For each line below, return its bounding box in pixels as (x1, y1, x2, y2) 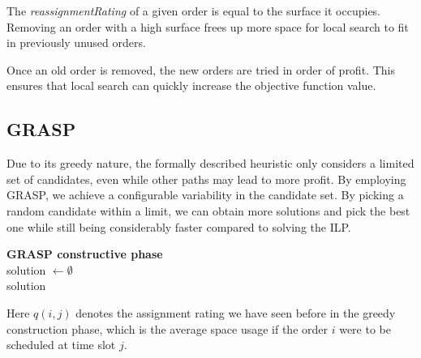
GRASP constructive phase (6, 245, 163, 262)
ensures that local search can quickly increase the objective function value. (6, 77, 376, 94)
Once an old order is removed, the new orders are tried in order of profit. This (6, 61, 395, 78)
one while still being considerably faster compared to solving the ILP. (6, 218, 351, 235)
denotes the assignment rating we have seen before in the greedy (75, 304, 396, 321)
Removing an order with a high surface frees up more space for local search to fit (6, 18, 409, 35)
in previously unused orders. (6, 34, 146, 51)
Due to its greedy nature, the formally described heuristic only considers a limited (6, 155, 415, 172)
